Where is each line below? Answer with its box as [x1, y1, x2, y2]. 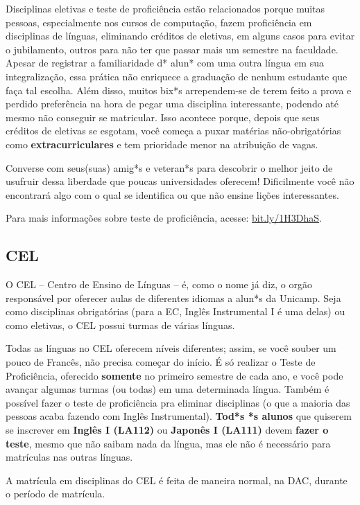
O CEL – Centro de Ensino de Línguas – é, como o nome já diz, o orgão [6, 277, 312, 292]
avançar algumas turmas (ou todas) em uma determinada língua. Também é [6, 382, 329, 396]
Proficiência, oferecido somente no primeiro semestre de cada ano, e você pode [6, 368, 343, 382]
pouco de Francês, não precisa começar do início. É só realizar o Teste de [6, 355, 316, 369]
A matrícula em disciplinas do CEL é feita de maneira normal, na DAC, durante [6, 472, 348, 487]
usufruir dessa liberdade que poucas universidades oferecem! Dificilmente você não [6, 174, 354, 188]
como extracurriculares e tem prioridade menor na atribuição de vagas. [6, 136, 318, 151]
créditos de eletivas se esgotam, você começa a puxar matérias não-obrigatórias [6, 123, 341, 138]
